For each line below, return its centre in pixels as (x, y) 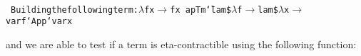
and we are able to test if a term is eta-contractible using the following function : (181, 44)
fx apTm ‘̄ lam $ (201, 10)
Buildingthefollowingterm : (75, 10)
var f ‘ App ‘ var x (39, 22)
